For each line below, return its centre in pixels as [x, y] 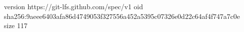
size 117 [16, 25]
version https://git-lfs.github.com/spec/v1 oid [74, 6]
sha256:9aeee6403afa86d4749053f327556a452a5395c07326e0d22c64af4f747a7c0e [122, 16]
